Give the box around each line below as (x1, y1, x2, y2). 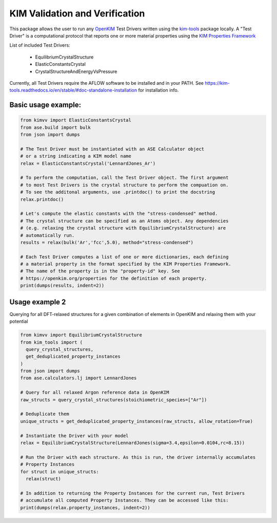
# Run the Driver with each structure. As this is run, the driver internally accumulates (20, 454, 256, 460)
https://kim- (204, 80, 230, 86)
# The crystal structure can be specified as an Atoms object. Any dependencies (20, 218, 229, 223)
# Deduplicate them (20, 411, 69, 417)
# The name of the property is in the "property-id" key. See (20, 268, 180, 274)
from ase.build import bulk (20, 124, 91, 130)
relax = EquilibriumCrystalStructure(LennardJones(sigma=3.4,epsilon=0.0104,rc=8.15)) (20, 440, 245, 445)
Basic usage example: (9, 101, 82, 109)
